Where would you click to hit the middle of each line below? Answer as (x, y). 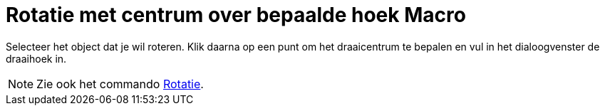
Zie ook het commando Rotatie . (120, 84)
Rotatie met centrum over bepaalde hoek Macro (236, 15)
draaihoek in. (36, 58)
